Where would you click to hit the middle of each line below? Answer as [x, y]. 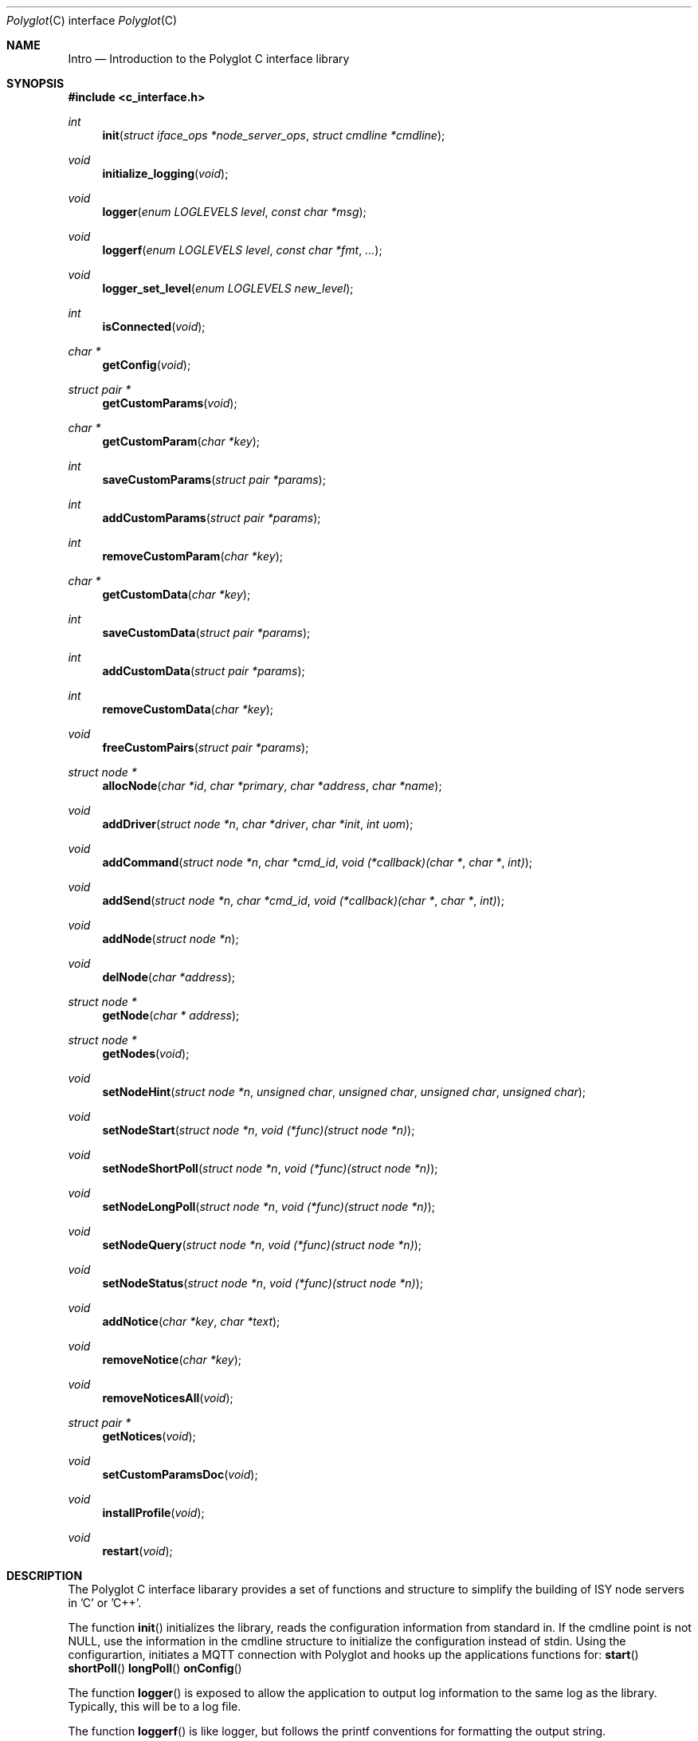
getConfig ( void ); [147, 365]
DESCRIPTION [45, 1576]
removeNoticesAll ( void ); [168, 1398]
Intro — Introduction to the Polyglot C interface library [209, 59]
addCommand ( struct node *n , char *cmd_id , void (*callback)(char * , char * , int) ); [318, 862]
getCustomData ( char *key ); [176, 594]
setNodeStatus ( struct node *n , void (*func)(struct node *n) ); [263, 1283]
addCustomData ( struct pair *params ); [204, 671]
